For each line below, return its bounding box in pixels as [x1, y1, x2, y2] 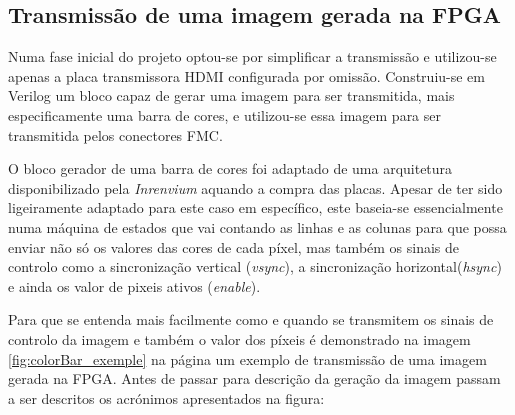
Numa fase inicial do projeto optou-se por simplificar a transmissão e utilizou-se [8, 46, 497, 67]
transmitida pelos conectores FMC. [8, 124, 223, 145]
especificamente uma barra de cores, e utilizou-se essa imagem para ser [8, 104, 442, 125]
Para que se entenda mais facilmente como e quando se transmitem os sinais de [8, 309, 494, 330]
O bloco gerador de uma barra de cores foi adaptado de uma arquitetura [8, 158, 453, 179]
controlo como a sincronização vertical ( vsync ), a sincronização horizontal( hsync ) [8, 256, 502, 277]
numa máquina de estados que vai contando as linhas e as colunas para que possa [8, 216, 507, 237]
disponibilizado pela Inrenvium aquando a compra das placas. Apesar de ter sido [8, 177, 503, 198]
